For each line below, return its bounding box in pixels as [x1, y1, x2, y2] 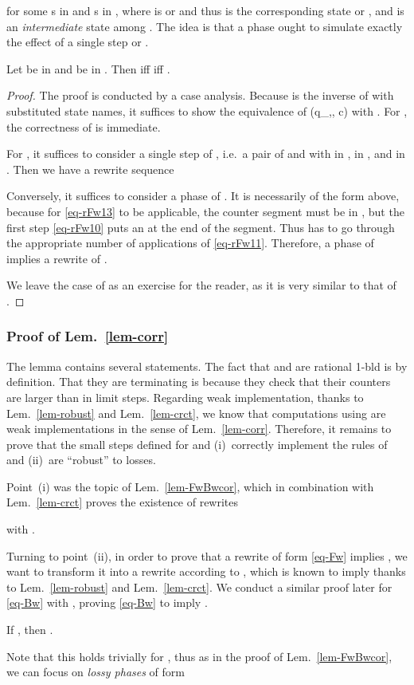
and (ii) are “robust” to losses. [6, 451, 156, 468]
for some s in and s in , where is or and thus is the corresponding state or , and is [6, 2, 404, 18]
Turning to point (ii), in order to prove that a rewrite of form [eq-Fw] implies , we [6, 547, 408, 564]
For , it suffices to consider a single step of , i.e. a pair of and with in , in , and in [6, 145, 405, 162]
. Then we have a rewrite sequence [6, 160, 174, 177]
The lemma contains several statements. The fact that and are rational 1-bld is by [6, 357, 408, 374]
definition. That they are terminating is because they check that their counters [6, 373, 391, 390]
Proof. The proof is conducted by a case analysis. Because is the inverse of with [6, 87, 394, 104]
